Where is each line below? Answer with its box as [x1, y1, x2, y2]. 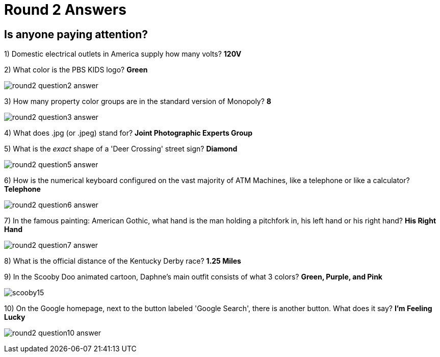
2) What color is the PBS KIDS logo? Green [4, 65, 148, 74]
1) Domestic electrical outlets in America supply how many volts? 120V [4, 49, 242, 59]
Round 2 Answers [4, 1, 126, 18]
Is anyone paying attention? [4, 28, 148, 41]
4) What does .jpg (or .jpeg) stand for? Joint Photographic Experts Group [4, 129, 253, 138]
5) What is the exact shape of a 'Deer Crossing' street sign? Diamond [4, 144, 238, 154]
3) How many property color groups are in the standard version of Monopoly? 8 [4, 97, 271, 106]
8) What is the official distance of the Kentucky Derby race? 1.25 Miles [4, 257, 241, 266]
